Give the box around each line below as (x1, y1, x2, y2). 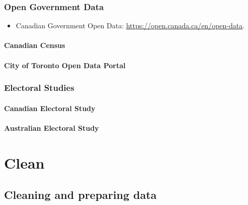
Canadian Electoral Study (4, 102, 96, 113)
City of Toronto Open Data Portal (4, 60, 126, 70)
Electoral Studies (4, 81, 74, 94)
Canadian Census (4, 40, 65, 50)
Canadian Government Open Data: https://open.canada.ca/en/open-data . (16, 20, 245, 31)
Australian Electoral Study (4, 122, 99, 133)
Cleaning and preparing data (4, 187, 157, 202)
